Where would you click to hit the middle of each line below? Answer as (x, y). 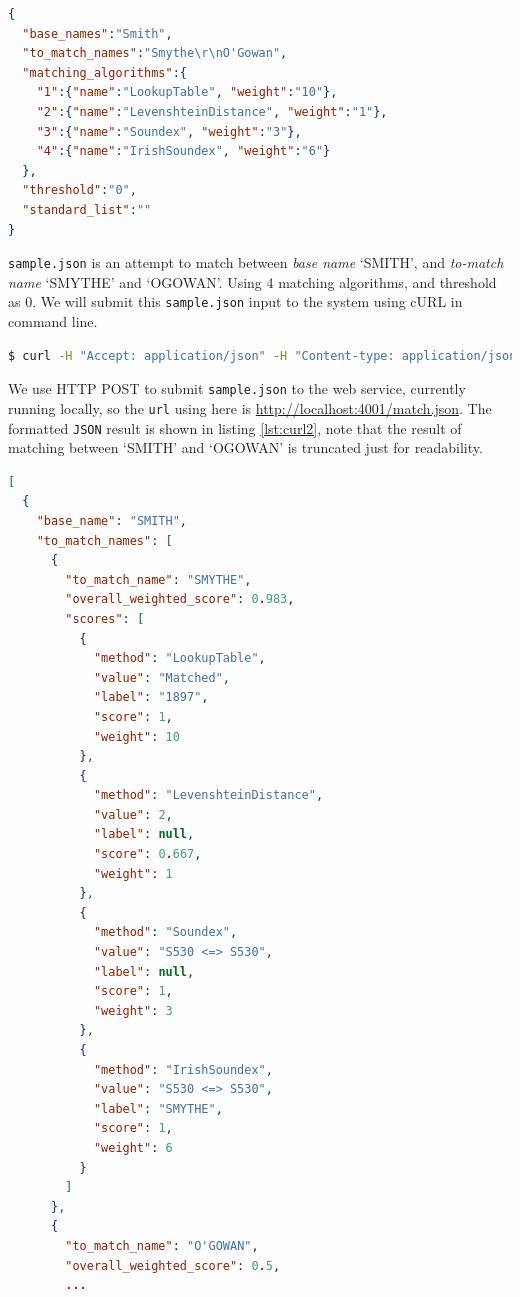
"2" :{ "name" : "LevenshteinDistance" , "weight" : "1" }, (212, 111)
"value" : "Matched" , (161, 677)
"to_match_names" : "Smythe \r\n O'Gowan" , (155, 53)
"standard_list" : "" (87, 209)
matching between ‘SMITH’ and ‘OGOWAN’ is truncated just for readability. (245, 447)
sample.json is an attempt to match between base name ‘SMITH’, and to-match (256, 262)
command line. (53, 321)
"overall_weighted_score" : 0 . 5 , (173, 1265)
